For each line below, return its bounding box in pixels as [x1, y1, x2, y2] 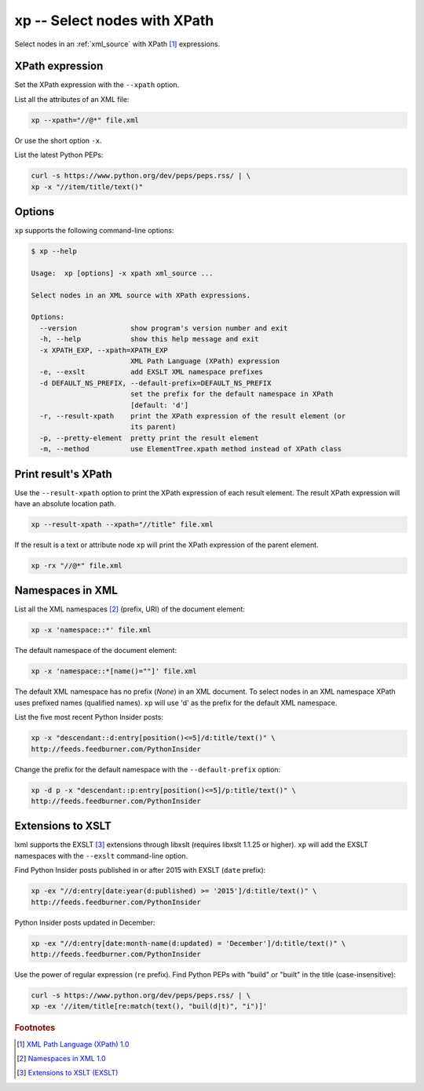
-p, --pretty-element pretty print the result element [39, 433, 259, 443]
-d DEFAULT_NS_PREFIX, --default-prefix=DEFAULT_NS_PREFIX [39, 378, 272, 388]
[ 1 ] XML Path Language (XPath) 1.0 [16, 1039, 130, 1049]
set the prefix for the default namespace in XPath [130, 389, 334, 399]
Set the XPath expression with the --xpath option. [14, 80, 180, 89]
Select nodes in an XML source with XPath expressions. [31, 290, 251, 300]
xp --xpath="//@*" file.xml [31, 115, 139, 125]
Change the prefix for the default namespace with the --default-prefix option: [14, 764, 281, 774]
